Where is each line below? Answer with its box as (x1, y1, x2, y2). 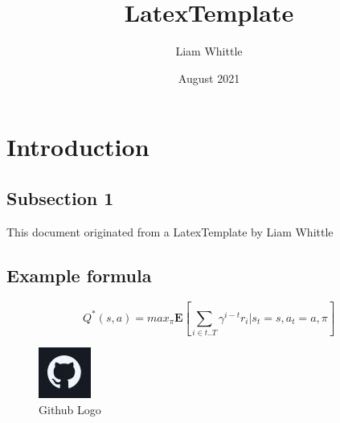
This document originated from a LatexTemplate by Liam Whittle (6, 223, 334, 240)
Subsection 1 (6, 185, 114, 210)
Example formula (6, 262, 152, 287)
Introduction (6, 130, 150, 163)
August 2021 (178, 69, 240, 86)
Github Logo (39, 400, 101, 417)
